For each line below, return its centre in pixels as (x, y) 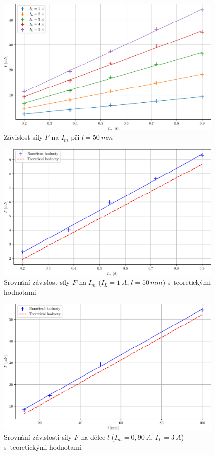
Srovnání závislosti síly (38, 437)
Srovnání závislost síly (37, 282)
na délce (93, 437)
